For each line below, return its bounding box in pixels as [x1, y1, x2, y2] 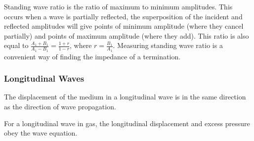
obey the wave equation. [4, 128, 78, 138]
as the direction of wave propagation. [4, 101, 116, 112]
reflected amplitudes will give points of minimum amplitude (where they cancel [4, 21, 244, 31]
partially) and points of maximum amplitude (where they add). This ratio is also [4, 30, 249, 41]
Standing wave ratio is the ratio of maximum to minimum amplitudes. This [4, 1, 233, 11]
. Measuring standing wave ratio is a [113, 40, 223, 50]
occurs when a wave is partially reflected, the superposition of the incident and [4, 11, 243, 21]
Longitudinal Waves [4, 72, 85, 85]
